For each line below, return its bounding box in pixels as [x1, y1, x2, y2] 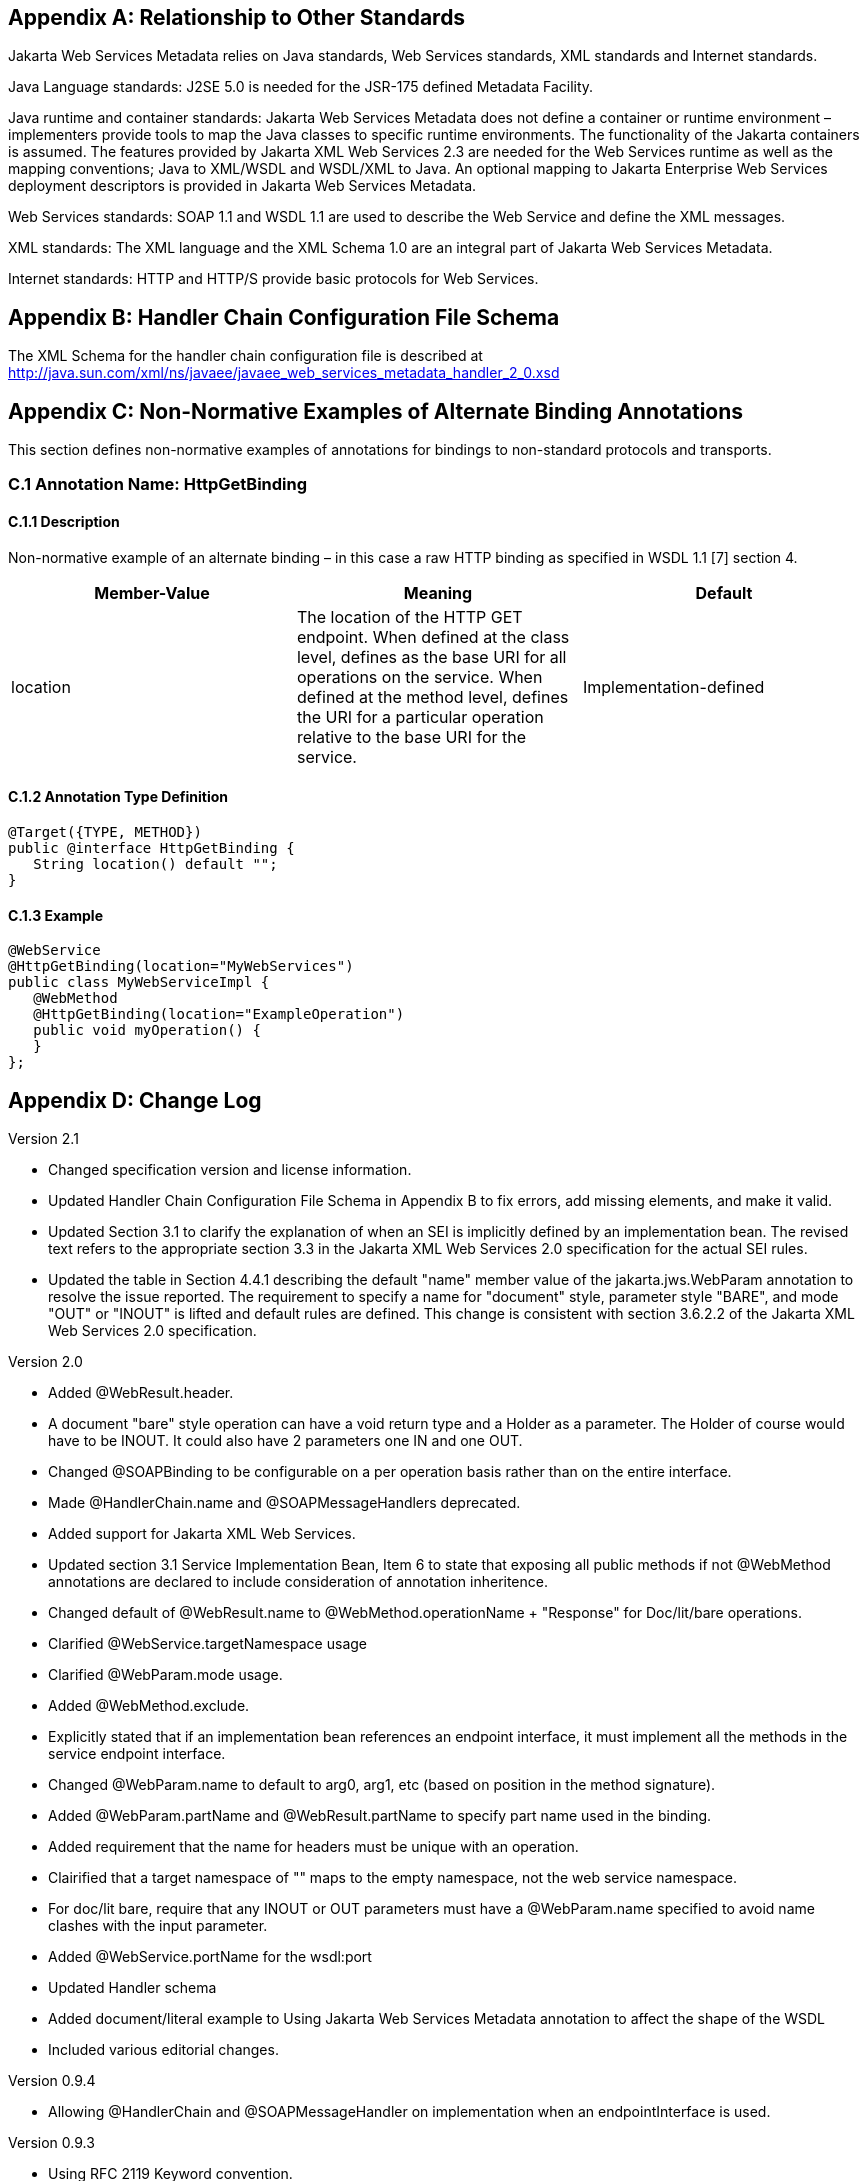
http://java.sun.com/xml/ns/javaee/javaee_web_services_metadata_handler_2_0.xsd [8, 364, 560, 382]
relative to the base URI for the [296, 726, 527, 747]
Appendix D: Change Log [8, 1087, 262, 1113]
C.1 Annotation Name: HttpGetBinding [8, 474, 308, 495]
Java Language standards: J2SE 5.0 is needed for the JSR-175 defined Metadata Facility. [8, 78, 594, 96]
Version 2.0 [8, 1352, 83, 1370]
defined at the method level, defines [296, 686, 569, 707]
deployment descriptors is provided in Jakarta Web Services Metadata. [8, 177, 477, 195]
